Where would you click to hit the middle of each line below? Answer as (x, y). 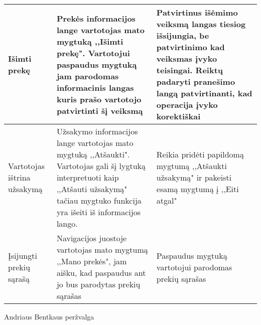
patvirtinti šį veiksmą (100, 110)
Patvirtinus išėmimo (197, 12)
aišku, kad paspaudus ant (101, 273)
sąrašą (19, 278)
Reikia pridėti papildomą (200, 154)
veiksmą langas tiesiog (201, 24)
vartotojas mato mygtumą (102, 250)
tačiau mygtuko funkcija (99, 200)
